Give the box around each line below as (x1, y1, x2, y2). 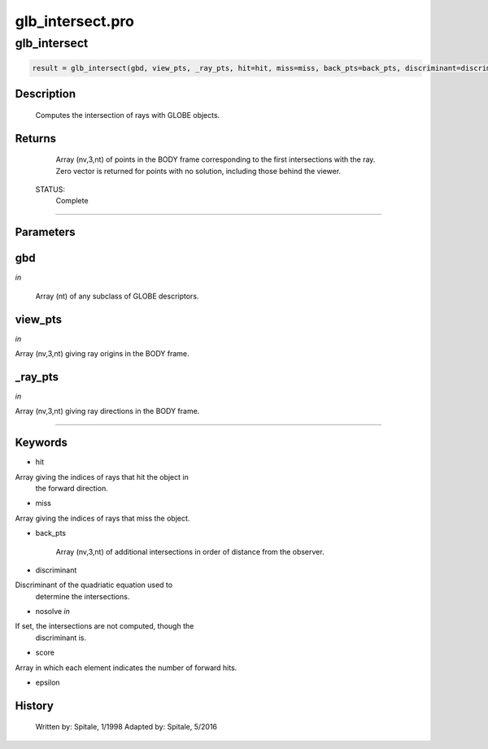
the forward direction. (35, 483, 109, 493)
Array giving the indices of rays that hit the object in (15, 472, 189, 481)
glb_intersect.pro (15, 12, 134, 30)
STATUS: (35, 184, 65, 194)
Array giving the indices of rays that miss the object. (15, 513, 190, 523)
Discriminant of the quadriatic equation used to (15, 580, 173, 590)
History (15, 699, 54, 712)
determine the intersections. (35, 591, 130, 601)
